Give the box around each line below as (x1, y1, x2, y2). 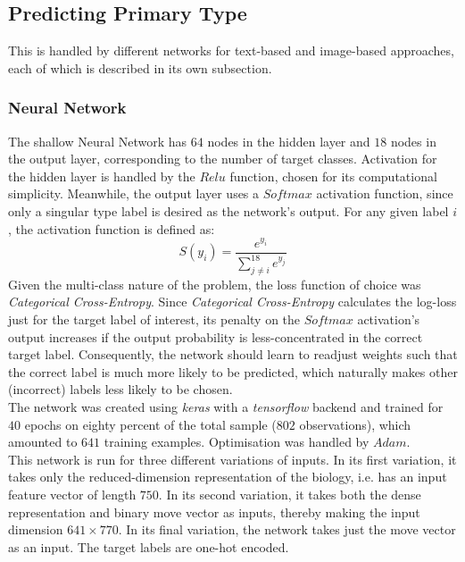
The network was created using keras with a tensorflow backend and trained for (8, 397, 444, 415)
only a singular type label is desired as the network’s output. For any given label (8, 201, 449, 220)
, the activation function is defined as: (8, 219, 215, 238)
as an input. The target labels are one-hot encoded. (8, 537, 289, 556)
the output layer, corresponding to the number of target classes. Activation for (8, 149, 437, 168)
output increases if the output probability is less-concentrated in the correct (8, 327, 423, 346)
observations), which (299, 415, 411, 433)
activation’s (357, 310, 420, 329)
